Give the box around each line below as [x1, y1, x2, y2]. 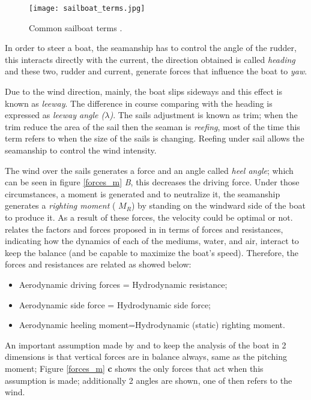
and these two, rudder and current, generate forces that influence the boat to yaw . [5, 65, 307, 77]
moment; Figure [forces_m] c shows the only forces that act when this [5, 362, 264, 374]
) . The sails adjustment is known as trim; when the [109, 109, 298, 121]
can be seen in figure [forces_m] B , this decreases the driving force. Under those [5, 176, 300, 188]
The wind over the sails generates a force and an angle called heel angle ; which [5, 164, 294, 176]
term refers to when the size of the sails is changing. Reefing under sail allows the [5, 132, 304, 145]
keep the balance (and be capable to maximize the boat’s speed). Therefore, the [5, 246, 299, 258]
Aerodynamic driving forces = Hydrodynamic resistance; [19, 278, 228, 290]
